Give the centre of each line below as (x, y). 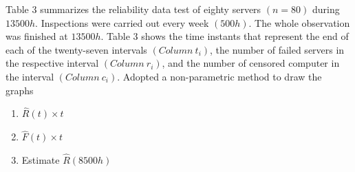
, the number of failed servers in (277, 49)
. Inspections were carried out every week (122, 22)
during (326, 9)
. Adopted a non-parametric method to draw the (219, 76)
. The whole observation (299, 22)
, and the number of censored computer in (251, 63)
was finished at (37, 36)
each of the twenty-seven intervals (76, 49)
